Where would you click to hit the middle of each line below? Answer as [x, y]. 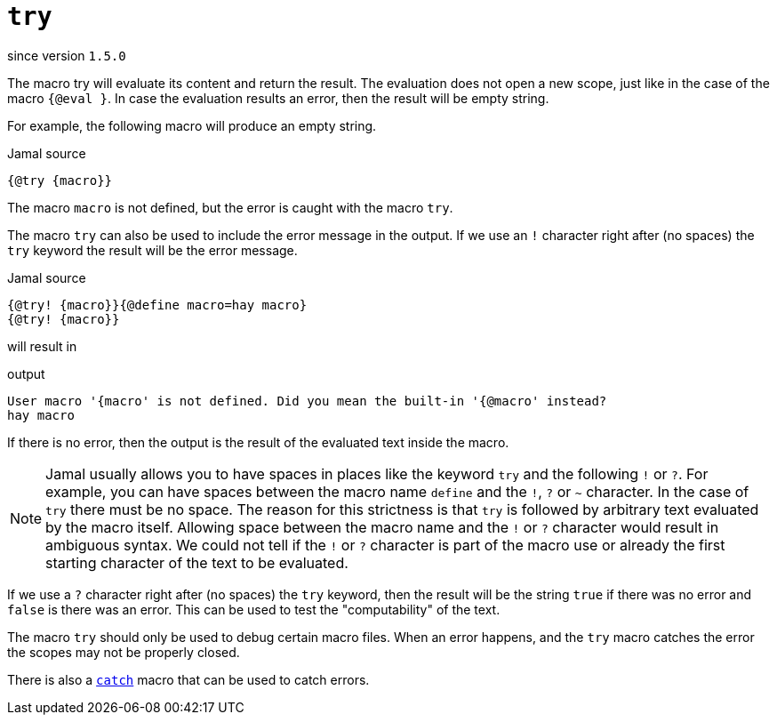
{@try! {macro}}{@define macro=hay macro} [157, 305]
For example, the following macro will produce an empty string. [192, 125]
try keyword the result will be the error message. [152, 250]
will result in [42, 346]
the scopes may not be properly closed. [124, 652]
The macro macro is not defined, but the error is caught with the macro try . [230, 207]
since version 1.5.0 [67, 55]
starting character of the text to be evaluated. [197, 562]
